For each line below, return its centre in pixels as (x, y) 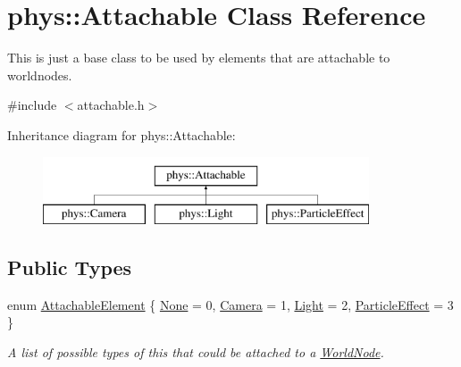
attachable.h (111, 105)
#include (32, 105)
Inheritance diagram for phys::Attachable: (122, 134)
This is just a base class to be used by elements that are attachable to (199, 58)
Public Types (70, 267)
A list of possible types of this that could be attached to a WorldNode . (196, 352)
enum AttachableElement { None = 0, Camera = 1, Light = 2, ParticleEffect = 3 (230, 304)
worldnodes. (40, 75)
